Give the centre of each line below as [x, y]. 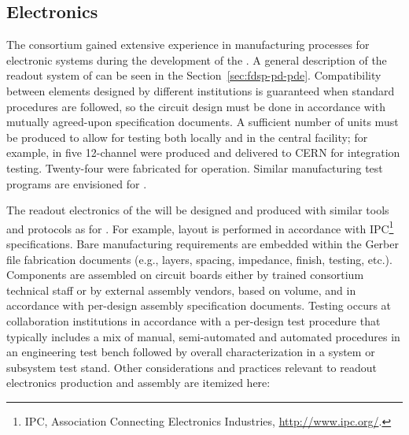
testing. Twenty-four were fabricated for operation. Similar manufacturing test [195, 167]
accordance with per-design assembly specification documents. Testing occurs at [199, 305]
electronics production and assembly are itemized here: [138, 383]
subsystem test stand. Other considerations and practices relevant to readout [192, 367]
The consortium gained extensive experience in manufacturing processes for [188, 45]
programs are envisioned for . [77, 183]
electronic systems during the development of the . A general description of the [197, 59]
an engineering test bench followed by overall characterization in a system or [191, 352]
